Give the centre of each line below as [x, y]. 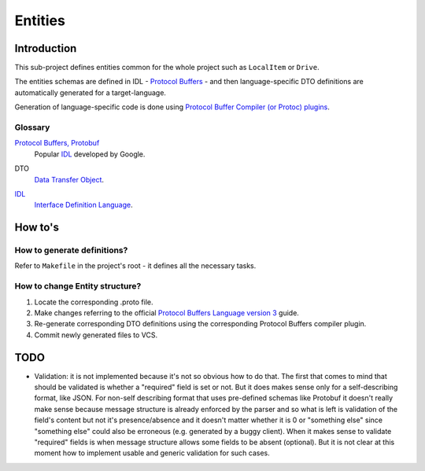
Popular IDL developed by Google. [90, 154]
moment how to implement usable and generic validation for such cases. [152, 453]
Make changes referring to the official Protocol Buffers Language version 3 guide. [166, 313]
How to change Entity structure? [78, 286]
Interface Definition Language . [83, 205]
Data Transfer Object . [69, 179]
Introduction [46, 48]
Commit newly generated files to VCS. [96, 335]
